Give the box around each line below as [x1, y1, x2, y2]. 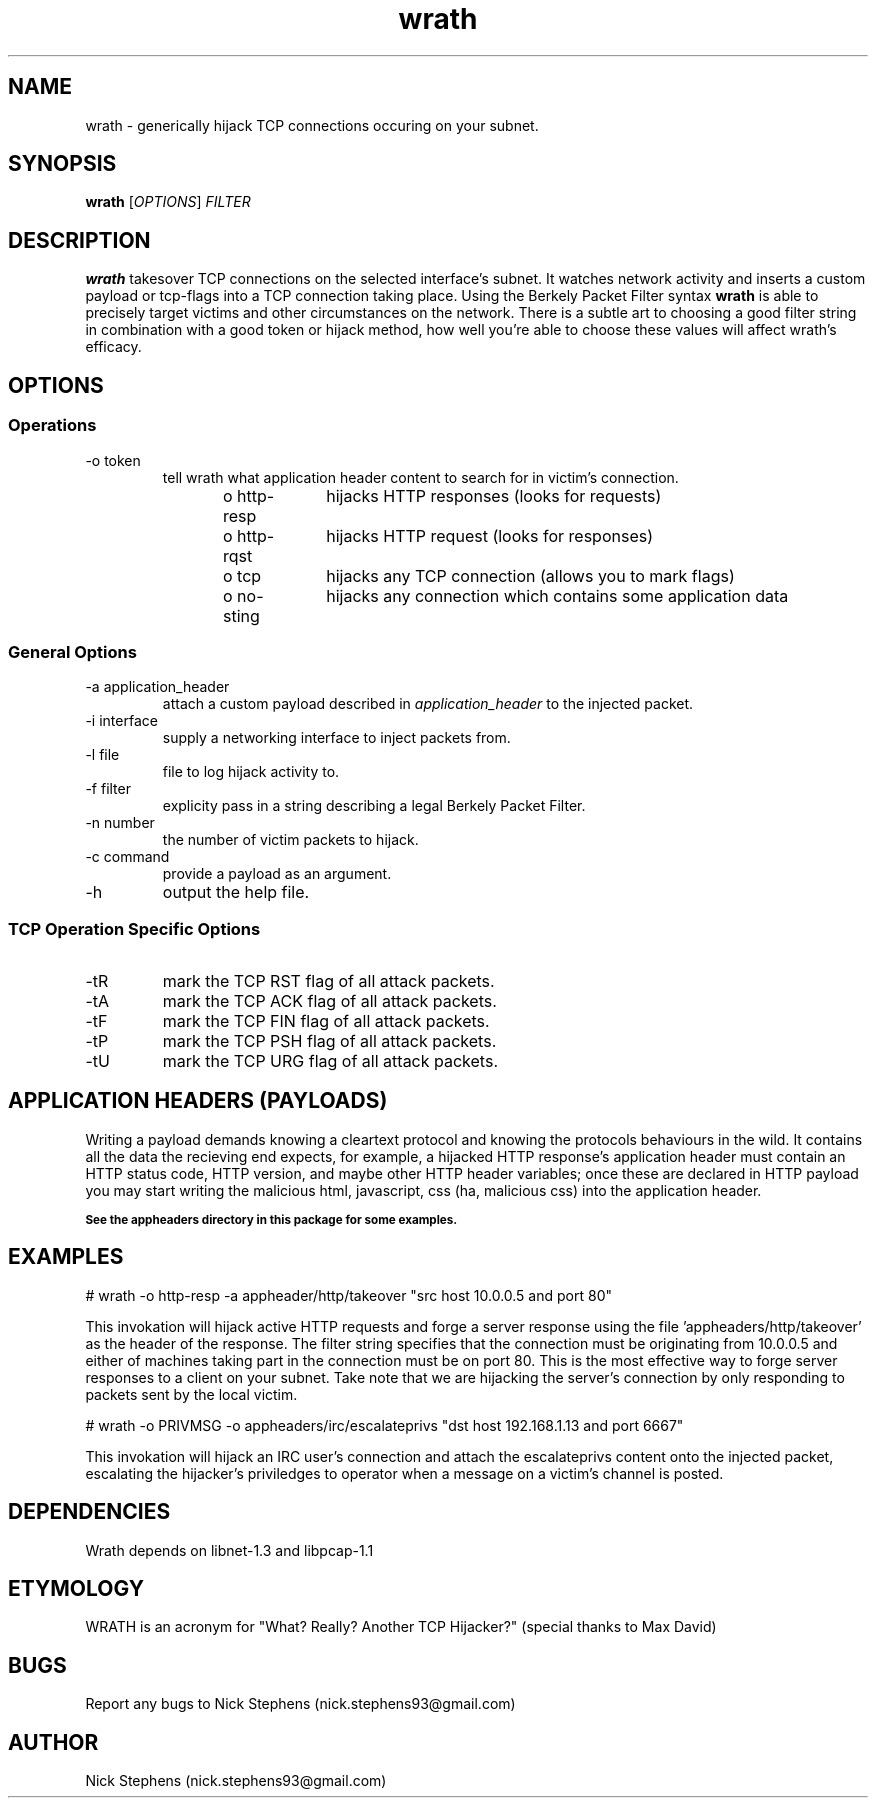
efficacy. [85, 338, 142, 356]
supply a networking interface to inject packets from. [162, 729, 511, 747]
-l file [85, 746, 120, 764]
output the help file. [162, 882, 310, 903]
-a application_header [85, 678, 230, 696]
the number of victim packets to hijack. [162, 831, 419, 849]
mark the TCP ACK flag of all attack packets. [162, 991, 497, 1011]
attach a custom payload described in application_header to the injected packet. [162, 695, 694, 713]
